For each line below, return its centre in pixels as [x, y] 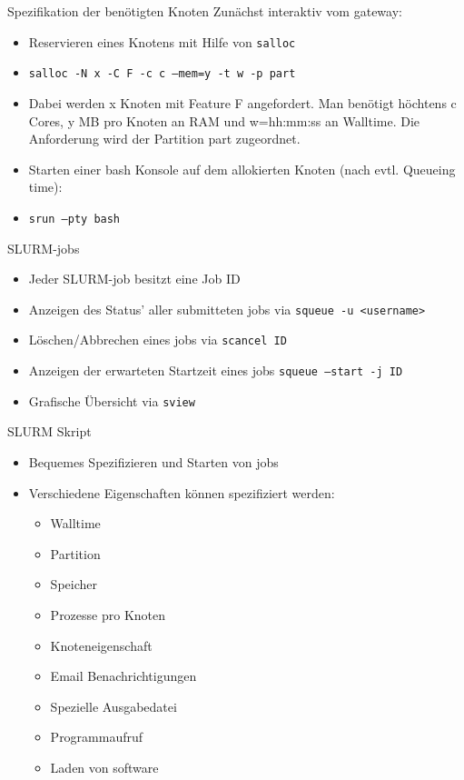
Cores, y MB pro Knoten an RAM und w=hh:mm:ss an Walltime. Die [224, 120]
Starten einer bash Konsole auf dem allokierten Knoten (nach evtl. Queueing [242, 169]
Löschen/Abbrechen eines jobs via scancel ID [158, 340]
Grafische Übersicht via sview [112, 400]
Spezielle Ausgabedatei [114, 706]
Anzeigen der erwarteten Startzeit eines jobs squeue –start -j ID [216, 370]
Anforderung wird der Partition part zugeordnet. [164, 139]
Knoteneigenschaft [101, 645]
